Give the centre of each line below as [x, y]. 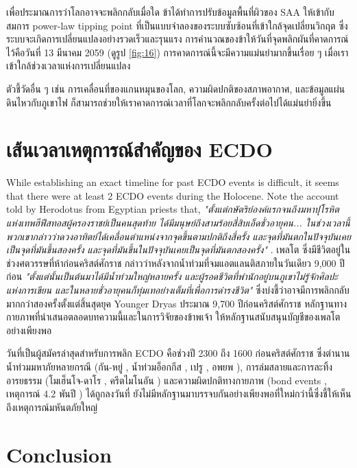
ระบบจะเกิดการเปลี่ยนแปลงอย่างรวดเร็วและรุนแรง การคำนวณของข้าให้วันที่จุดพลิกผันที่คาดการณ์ [177, 39]
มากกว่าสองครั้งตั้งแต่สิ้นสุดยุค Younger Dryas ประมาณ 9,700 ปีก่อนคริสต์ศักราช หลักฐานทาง [177, 303]
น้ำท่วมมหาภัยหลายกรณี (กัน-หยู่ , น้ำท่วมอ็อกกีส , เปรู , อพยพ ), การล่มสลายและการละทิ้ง [170, 366]
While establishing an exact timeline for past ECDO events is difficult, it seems [173, 182]
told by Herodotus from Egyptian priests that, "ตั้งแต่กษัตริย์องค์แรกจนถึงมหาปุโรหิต [173, 209]
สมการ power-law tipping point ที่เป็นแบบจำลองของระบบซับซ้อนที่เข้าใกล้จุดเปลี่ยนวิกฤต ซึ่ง [177, 25]
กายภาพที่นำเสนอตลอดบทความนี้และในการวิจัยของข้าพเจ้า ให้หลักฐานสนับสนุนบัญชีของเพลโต [173, 317]
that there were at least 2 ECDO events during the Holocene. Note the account [173, 195]
